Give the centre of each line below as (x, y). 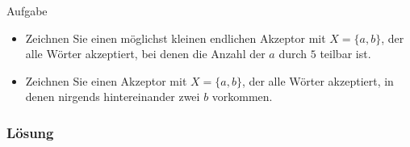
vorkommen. (242, 97)
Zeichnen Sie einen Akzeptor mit (106, 80)
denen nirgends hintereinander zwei (113, 97)
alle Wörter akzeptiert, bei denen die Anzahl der (145, 54)
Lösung (30, 132)
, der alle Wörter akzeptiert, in (318, 80)
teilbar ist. (345, 54)
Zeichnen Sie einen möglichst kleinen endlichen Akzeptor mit (176, 38)
